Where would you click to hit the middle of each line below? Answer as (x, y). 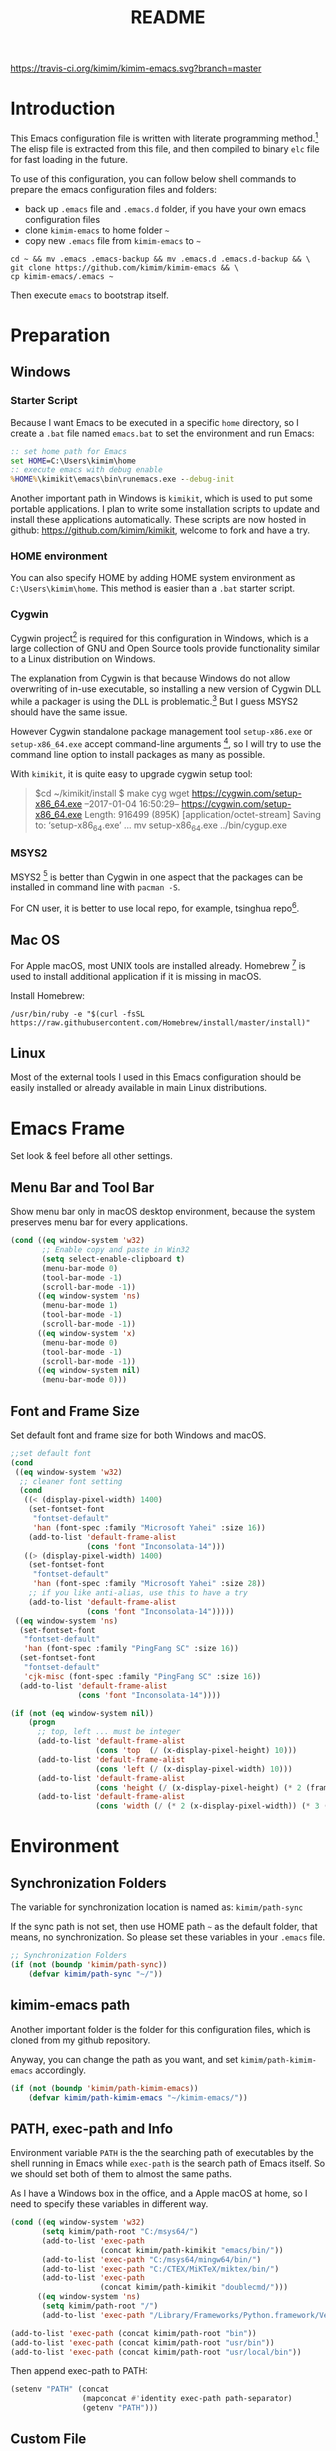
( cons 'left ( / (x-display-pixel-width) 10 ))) (194, 1769)
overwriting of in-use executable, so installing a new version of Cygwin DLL (166, 689)
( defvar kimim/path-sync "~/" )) (95, 1974)
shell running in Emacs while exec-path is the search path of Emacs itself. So (168, 2163)
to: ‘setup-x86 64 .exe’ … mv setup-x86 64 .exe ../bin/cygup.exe (161, 826)
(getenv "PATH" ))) (120, 2408)
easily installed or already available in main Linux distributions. (139, 1088)
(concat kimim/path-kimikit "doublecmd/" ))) (193, 2287)
